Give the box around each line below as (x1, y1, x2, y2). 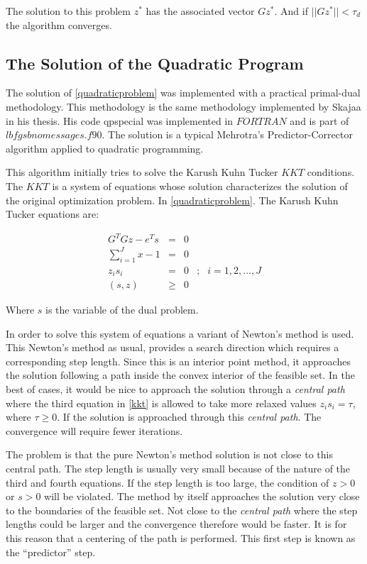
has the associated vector (146, 4, 255, 18)
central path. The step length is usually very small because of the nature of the (6, 461, 351, 476)
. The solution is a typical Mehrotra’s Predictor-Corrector (102, 127, 353, 142)
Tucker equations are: (6, 206, 99, 221)
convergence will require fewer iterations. (6, 423, 183, 438)
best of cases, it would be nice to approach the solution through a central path (6, 382, 345, 397)
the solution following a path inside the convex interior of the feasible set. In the (6, 367, 355, 382)
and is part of (290, 113, 349, 128)
